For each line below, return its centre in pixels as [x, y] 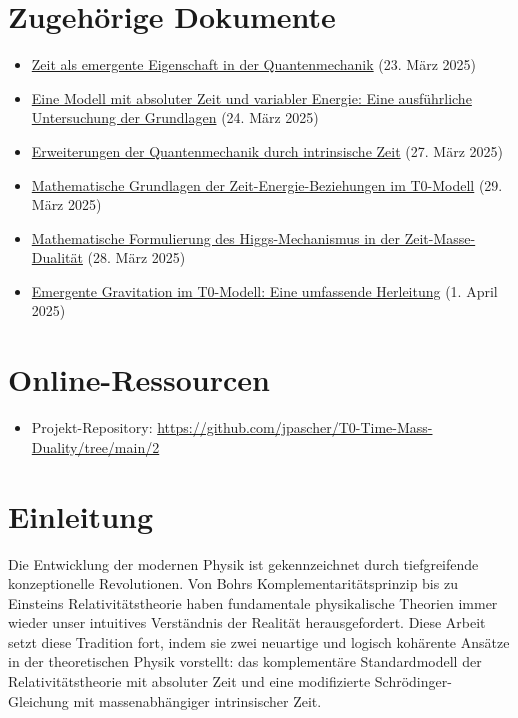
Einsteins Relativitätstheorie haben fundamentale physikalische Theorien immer [253, 602]
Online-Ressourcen [139, 379]
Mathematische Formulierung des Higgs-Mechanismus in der [215, 237]
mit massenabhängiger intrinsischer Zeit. [197, 700]
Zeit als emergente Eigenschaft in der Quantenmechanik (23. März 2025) [253, 64]
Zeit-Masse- [440, 237]
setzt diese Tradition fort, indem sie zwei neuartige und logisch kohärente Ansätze [259, 641]
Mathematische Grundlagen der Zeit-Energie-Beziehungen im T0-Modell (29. [267, 184]
